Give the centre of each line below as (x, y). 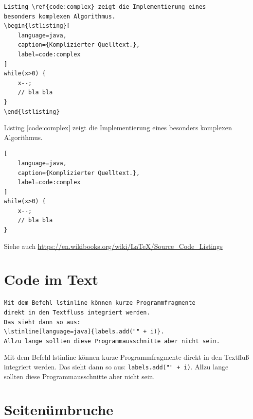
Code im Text (51, 279)
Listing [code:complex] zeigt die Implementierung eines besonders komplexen (118, 128)
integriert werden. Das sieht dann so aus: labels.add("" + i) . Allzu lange (116, 366)
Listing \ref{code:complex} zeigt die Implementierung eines (105, 7)
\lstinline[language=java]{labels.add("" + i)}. (84, 332)
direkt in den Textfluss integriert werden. (77, 312)
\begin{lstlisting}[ (37, 26)
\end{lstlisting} (32, 112)
